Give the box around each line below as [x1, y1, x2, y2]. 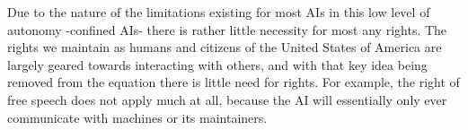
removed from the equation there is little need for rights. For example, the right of [7, 73, 460, 91]
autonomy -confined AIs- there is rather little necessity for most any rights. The [7, 20, 447, 39]
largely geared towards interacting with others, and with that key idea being [7, 55, 428, 74]
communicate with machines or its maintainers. [7, 108, 268, 126]
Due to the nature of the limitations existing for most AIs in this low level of [7, 3, 430, 21]
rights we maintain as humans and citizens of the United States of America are [7, 38, 442, 56]
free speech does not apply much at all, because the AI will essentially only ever [7, 90, 447, 108]
